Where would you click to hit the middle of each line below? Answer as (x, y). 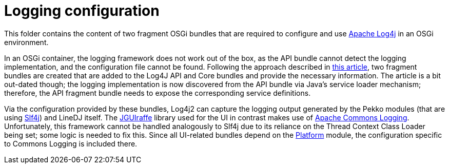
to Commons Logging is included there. (71, 143)
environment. (26, 42)
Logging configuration (82, 11)
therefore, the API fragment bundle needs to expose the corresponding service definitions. (158, 93)
